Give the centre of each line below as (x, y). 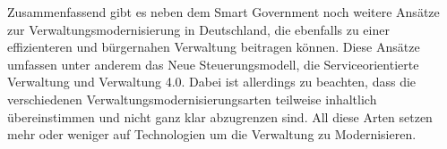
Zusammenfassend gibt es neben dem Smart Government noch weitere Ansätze (223, 12)
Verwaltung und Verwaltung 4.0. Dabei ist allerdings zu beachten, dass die (212, 82)
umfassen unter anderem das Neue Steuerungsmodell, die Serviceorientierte (213, 64)
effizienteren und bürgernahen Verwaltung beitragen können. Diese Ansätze (214, 47)
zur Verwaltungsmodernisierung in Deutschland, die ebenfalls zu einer (198, 29)
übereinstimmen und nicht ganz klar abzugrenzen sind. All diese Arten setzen (220, 116)
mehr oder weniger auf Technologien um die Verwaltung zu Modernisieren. (212, 134)
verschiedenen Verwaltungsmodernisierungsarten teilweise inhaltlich (192, 99)
